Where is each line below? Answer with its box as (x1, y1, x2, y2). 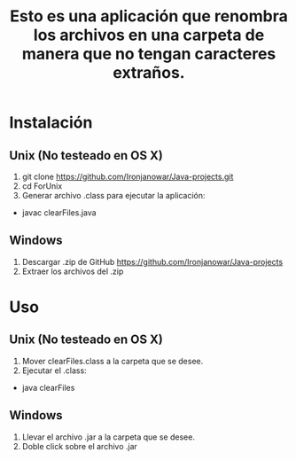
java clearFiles (21, 382, 75, 393)
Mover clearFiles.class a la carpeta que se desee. (21, 355, 204, 366)
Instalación (9, 113, 93, 133)
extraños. (113, 63, 185, 83)
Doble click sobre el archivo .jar (21, 441, 137, 451)
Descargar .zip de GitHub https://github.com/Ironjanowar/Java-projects (21, 256, 284, 267)
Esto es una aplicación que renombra (10, 6, 288, 27)
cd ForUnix (21, 181, 63, 191)
